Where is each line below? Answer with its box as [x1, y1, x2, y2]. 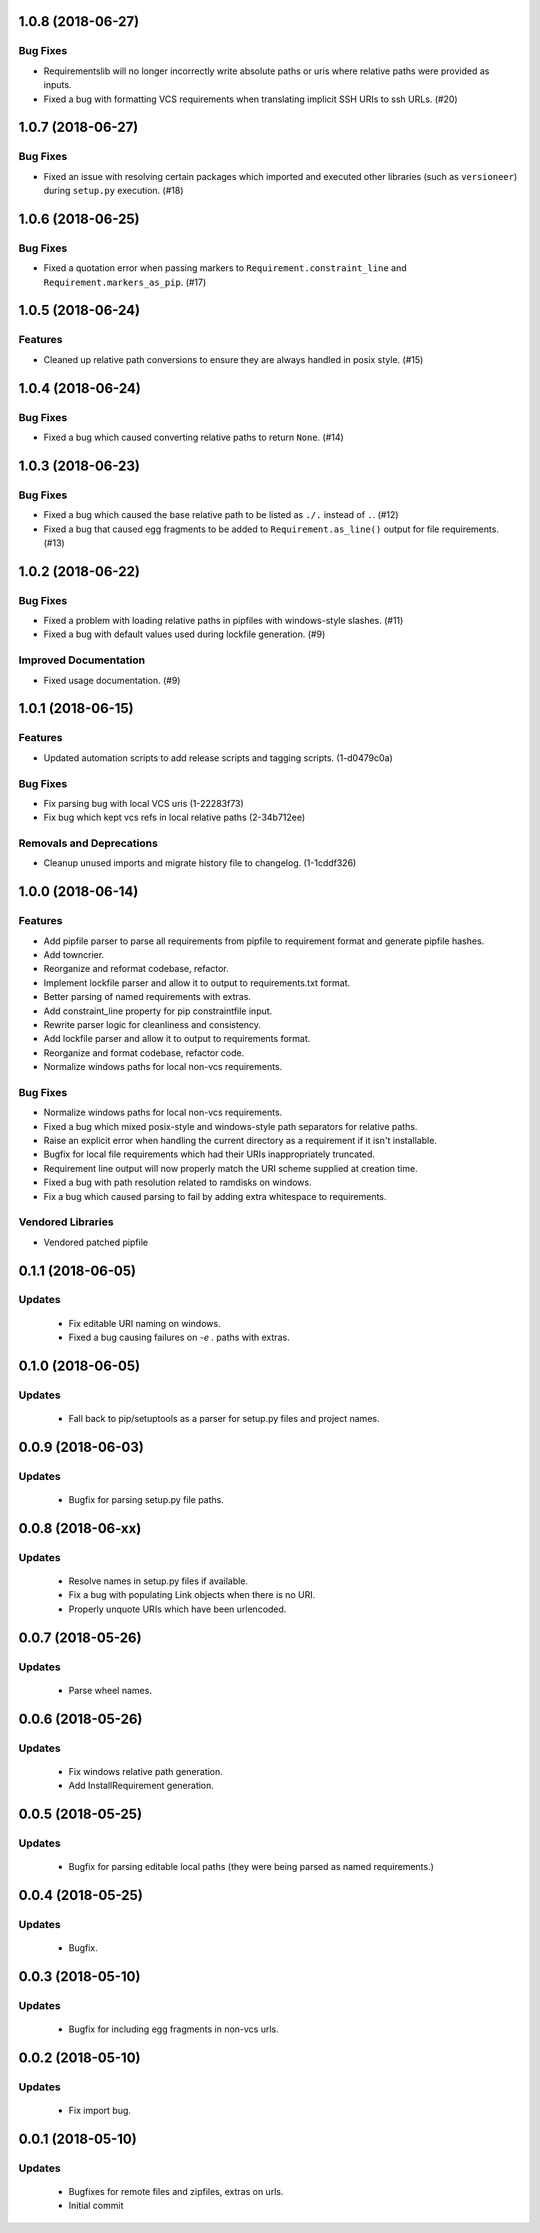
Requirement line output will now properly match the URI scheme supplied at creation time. [43, 1162, 419, 1174]
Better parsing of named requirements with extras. [43, 991, 252, 1003]
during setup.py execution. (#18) [43, 185, 184, 197]
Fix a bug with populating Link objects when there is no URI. [68, 1589, 316, 1601]
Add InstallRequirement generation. [68, 1780, 215, 1792]
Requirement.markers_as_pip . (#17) [43, 276, 207, 288]
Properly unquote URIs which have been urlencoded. [68, 1603, 287, 1615]
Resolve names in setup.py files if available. [68, 1575, 249, 1587]
